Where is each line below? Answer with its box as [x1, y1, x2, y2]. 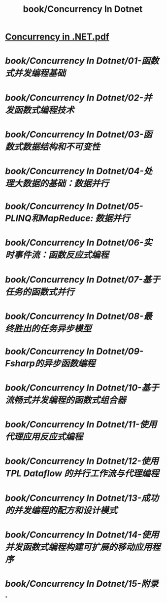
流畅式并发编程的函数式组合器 [5, 394, 127, 406]
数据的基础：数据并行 [22, 177, 109, 189]
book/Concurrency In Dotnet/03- [5, 129, 144, 140]
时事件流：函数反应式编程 [5, 249, 109, 261]
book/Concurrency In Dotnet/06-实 [5, 237, 152, 248]
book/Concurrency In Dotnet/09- [5, 346, 144, 357]
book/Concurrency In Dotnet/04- [5, 165, 144, 177]
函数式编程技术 [14, 105, 75, 115]
